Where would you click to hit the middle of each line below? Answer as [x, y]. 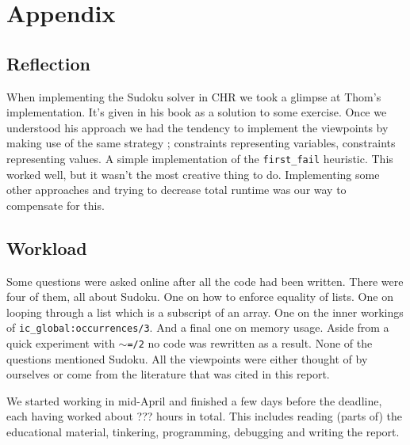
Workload [47, 247]
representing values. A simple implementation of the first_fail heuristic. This [200, 158]
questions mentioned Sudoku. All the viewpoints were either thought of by [187, 358]
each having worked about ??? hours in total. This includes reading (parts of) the [205, 416]
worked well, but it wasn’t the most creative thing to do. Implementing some [193, 174]
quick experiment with [61, 343]
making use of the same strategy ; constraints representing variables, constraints [201, 143]
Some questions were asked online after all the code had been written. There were [205, 281]
